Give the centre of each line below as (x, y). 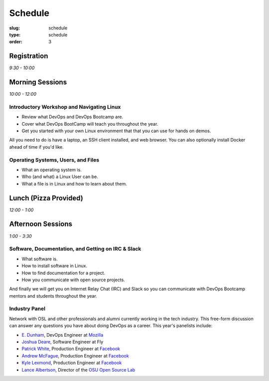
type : (15, 34)
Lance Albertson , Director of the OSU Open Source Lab (78, 370)
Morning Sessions (38, 82)
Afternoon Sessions (41, 224)
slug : (14, 28)
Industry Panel (27, 309)
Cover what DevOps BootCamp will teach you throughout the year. (90, 124)
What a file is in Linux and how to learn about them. (74, 184)
